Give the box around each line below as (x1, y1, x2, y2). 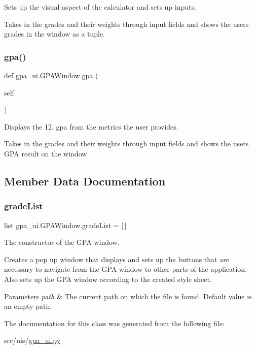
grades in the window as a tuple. (4, 28, 105, 39)
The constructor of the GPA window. (4, 237, 120, 247)
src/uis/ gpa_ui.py (4, 335, 61, 345)
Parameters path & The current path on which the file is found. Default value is (4, 291, 252, 301)
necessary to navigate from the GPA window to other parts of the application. (4, 264, 247, 274)
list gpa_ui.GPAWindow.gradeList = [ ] (4, 219, 127, 230)
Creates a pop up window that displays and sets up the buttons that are (4, 253, 229, 264)
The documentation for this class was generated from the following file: (4, 318, 225, 328)
